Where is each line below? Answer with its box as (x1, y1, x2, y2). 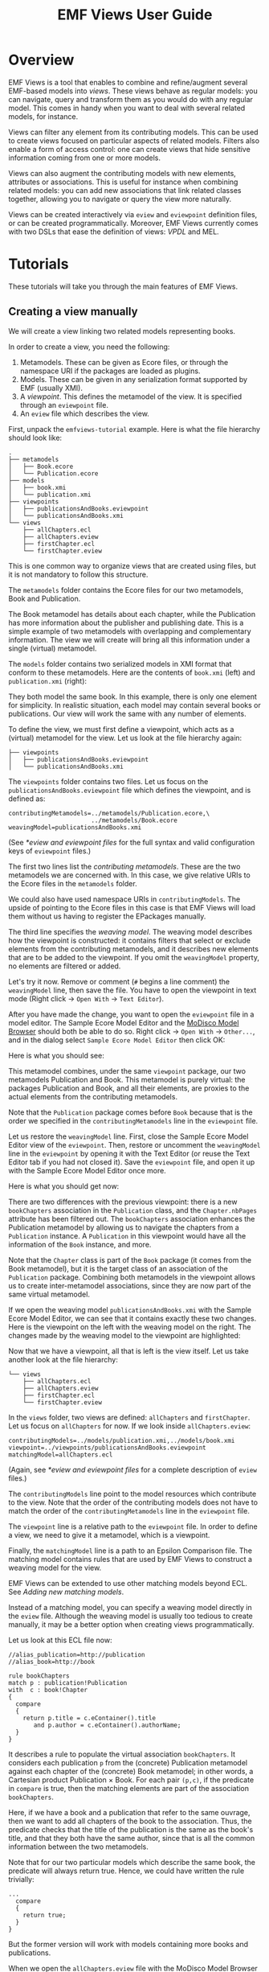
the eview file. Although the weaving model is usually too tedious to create (8, 1611, 253, 1621)
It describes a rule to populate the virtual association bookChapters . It (8, 1749, 235, 1759)
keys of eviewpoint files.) (8, 846, 92, 856)
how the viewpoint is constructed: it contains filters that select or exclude (8, 935, 251, 945)
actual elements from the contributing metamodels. (8, 1091, 178, 1101)
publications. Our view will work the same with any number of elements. (8, 709, 247, 718)
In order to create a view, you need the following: (8, 342, 170, 351)
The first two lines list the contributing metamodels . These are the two (8, 861, 241, 871)
